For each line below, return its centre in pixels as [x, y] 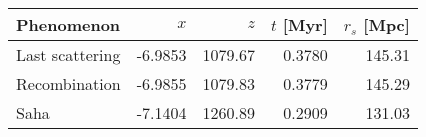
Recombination [68, 83]
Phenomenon [68, 24]
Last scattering [68, 54]
